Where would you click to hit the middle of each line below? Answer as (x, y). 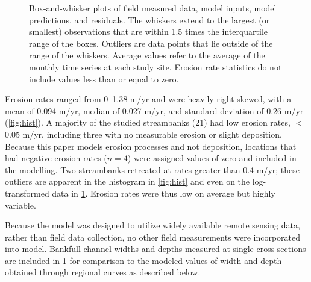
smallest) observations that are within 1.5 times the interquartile (149, 32)
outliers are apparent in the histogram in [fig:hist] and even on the (127, 181)
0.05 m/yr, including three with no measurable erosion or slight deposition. (143, 134)
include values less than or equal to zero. (104, 78)
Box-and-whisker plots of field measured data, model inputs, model (153, 8)
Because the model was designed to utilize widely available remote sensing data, (152, 225)
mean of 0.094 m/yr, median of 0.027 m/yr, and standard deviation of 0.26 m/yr (154, 110)
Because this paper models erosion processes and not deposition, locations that (151, 146)
